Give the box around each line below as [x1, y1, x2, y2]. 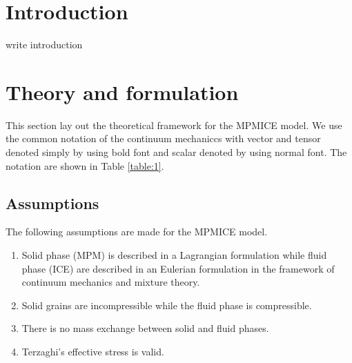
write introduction [6, 37, 83, 52]
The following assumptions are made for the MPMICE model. [6, 224, 268, 239]
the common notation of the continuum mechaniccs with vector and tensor [6, 131, 321, 146]
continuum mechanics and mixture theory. [21, 275, 200, 289]
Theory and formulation [6, 77, 239, 106]
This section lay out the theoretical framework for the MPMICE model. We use [6, 117, 342, 132]
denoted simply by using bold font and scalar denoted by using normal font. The [6, 145, 347, 159]
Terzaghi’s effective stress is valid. [21, 344, 164, 358]
